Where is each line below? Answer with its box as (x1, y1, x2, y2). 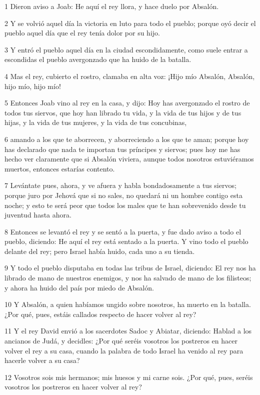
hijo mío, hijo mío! (4, 80, 61, 91)
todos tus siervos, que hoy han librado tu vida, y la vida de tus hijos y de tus (4, 107, 241, 117)
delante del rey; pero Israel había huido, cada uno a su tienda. (4, 245, 195, 256)
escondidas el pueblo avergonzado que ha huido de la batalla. (4, 54, 191, 64)
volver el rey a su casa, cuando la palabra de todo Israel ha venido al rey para (4, 345, 243, 355)
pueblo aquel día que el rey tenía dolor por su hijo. (4, 27, 160, 38)
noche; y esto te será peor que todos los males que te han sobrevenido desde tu (4, 199, 246, 210)
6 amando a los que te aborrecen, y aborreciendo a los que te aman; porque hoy (4, 133, 249, 144)
